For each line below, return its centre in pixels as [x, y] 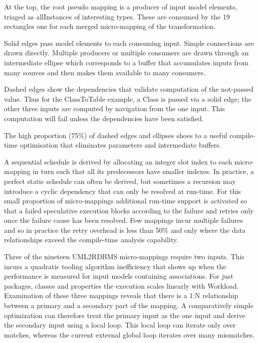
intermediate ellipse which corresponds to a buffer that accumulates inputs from [126, 62]
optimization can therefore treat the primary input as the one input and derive [125, 315]
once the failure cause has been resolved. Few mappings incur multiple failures [124, 220]
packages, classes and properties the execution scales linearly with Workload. [122, 285]
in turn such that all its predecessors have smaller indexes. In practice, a [143, 171]
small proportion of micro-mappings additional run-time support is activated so [126, 201]
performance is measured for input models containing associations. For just [119, 276]
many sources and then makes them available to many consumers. [105, 72]
